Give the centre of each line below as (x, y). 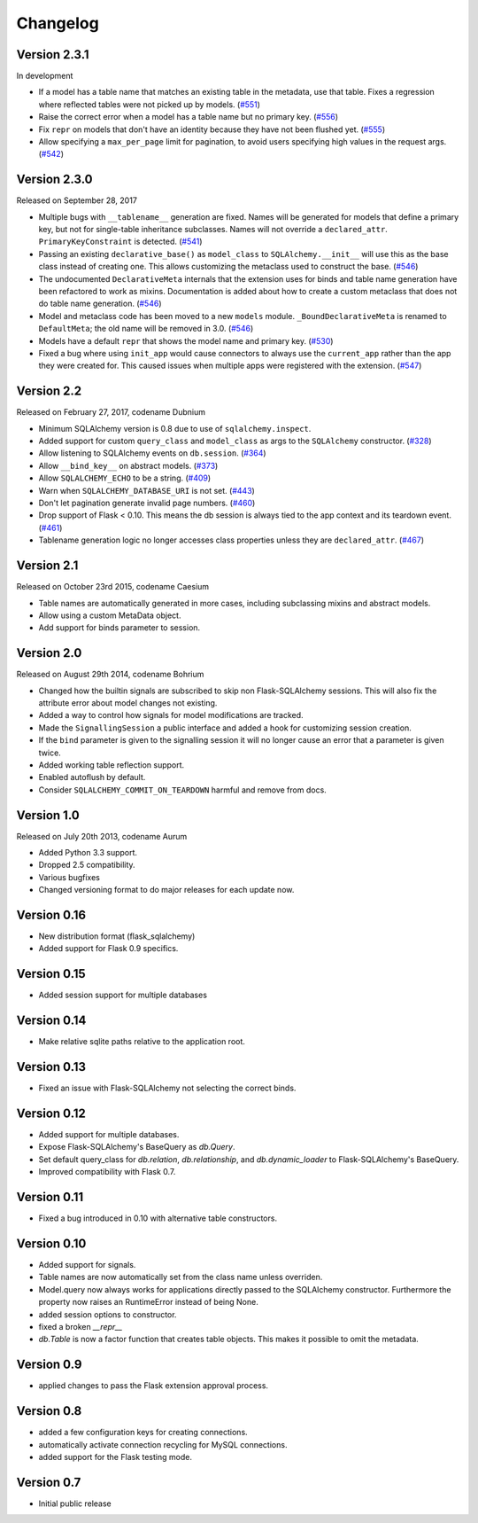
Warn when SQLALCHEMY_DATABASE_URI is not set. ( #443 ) (147, 490)
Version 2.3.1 (53, 55)
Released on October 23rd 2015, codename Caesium (113, 587)
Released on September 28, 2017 (77, 200)
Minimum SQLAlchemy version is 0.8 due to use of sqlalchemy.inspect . (175, 428)
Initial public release (75, 1503)
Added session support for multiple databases (123, 995)
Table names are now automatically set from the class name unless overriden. (181, 1277)
